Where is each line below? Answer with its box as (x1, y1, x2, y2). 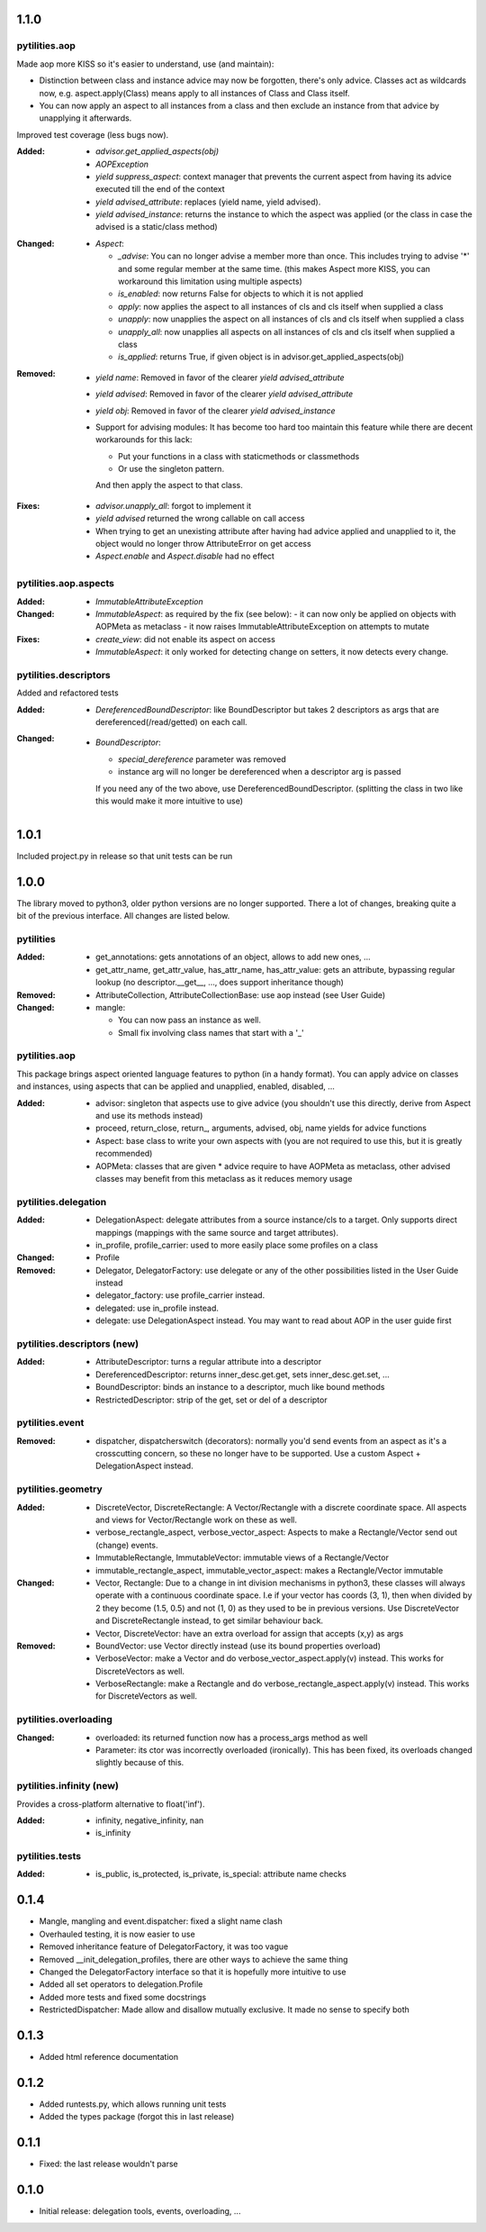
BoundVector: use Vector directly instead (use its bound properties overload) (95, 1640, 382, 1651)
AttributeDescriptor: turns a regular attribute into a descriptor (95, 1356, 322, 1367)
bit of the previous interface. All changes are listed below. (16, 911, 230, 921)
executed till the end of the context (95, 184, 225, 195)
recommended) (95, 1148, 153, 1159)
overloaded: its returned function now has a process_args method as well (95, 1732, 368, 1743)
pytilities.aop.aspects (16, 577, 114, 590)
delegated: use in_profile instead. (95, 1302, 220, 1313)
